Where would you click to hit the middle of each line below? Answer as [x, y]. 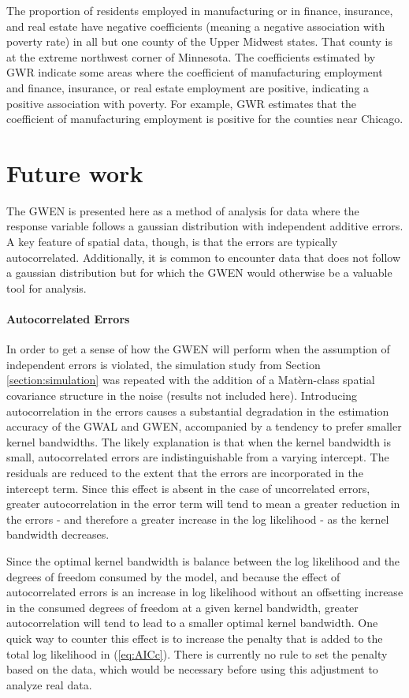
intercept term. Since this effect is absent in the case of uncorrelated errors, [188, 488]
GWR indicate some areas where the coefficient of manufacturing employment [195, 72]
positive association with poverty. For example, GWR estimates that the [181, 103]
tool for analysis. [46, 287]
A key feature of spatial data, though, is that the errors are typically [172, 242]
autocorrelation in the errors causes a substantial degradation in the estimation [198, 411]
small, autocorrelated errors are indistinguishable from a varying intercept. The [198, 457]
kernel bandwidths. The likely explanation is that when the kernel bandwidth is [199, 441]
